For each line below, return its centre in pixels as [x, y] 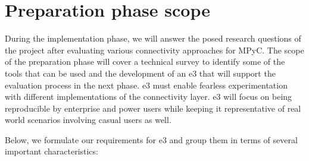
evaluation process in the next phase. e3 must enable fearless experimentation [146, 85]
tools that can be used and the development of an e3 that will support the [140, 73]
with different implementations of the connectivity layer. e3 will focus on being [149, 97]
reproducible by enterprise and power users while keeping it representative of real [153, 108]
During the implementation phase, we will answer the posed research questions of [153, 38]
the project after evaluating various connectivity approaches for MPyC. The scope [154, 50]
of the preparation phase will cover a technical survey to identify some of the [145, 61]
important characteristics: [51, 151]
